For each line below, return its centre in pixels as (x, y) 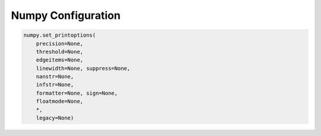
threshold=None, (59, 51)
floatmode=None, (59, 101)
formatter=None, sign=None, (77, 93)
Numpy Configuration (66, 15)
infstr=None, (55, 85)
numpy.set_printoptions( (60, 35)
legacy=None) (55, 118)
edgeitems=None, (59, 60)
